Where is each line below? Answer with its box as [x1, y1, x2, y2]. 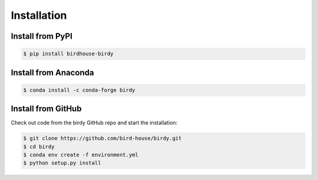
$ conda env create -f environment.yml [23, 152, 138, 158]
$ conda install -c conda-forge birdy [23, 86, 135, 94]
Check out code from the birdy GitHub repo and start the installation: [11, 119, 178, 126]
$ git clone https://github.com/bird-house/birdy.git [23, 135, 182, 142]
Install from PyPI [11, 31, 73, 41]
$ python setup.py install [23, 159, 101, 166]
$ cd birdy [23, 143, 55, 150]
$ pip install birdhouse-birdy [23, 51, 114, 57]
